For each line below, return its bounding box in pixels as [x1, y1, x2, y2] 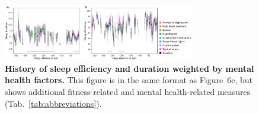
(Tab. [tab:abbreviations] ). [5, 97, 102, 109]
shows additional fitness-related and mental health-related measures [5, 85, 251, 97]
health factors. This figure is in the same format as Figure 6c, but [5, 74, 252, 86]
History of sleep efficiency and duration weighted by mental [5, 62, 254, 74]
